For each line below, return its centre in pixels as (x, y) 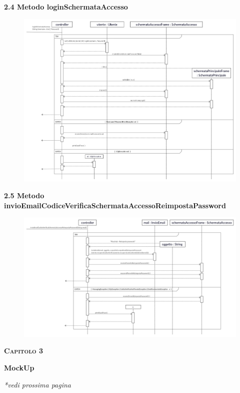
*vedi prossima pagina (38, 384)
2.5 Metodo (24, 195)
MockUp (19, 367)
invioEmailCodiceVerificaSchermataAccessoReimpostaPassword (115, 205)
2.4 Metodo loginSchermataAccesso (66, 7)
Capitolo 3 (24, 351)
